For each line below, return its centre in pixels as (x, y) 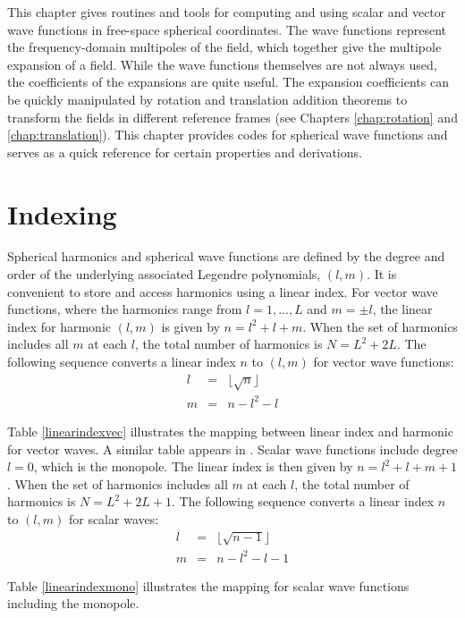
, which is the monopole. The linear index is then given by (193, 466)
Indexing (62, 213)
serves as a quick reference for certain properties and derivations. (185, 152)
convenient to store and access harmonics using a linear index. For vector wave (223, 291)
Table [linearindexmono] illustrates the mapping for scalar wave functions (208, 585)
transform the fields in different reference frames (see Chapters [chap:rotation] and (232, 117)
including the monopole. (73, 603)
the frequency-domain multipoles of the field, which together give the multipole (224, 47)
